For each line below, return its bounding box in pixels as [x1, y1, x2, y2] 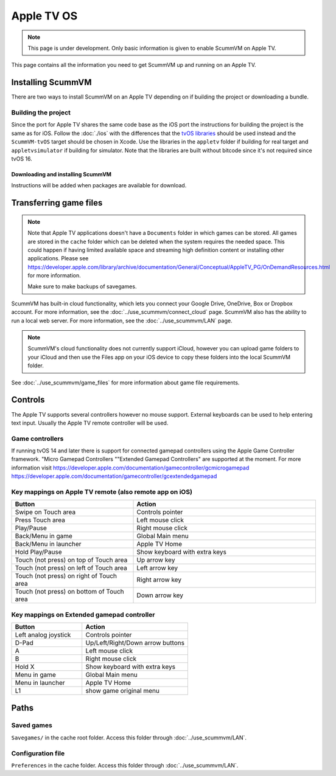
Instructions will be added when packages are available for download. [11, 182, 187, 189]
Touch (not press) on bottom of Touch [15, 587, 124, 596]
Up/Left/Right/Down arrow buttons [85, 639, 185, 647]
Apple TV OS [11, 9, 78, 23]
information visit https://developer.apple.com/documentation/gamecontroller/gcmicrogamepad [11, 464, 250, 471]
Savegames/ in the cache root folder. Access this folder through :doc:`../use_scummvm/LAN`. [11, 733, 247, 741]
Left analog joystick [15, 631, 71, 639]
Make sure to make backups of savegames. [27, 283, 137, 290]
